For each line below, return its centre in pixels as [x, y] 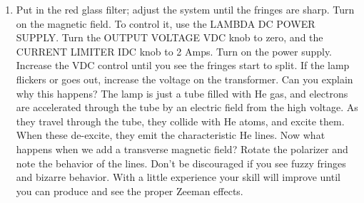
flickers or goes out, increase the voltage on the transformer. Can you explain [184, 79]
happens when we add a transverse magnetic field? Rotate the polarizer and [182, 149]
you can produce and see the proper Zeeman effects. [130, 191]
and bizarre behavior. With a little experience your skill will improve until [178, 177]
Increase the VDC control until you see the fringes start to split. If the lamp [183, 65]
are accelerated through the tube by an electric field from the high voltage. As [187, 107]
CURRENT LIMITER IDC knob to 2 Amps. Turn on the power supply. [174, 51]
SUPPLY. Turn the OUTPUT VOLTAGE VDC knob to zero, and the [170, 37]
